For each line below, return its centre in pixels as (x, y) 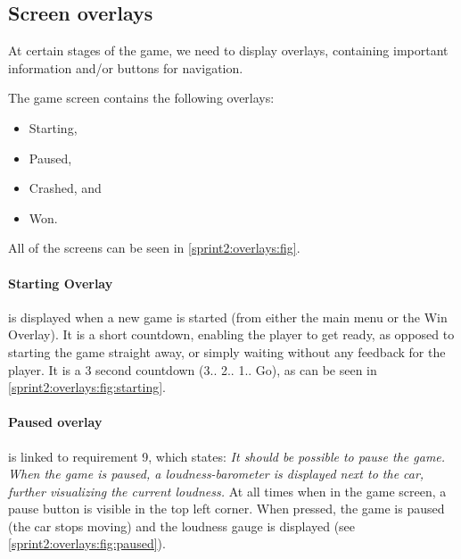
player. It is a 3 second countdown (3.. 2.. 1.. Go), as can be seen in (193, 369)
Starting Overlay (61, 283)
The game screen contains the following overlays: (141, 98)
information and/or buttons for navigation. (126, 67)
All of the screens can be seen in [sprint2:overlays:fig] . (154, 248)
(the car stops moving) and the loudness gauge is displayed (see (182, 526)
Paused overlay (55, 422)
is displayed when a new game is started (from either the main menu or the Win (228, 317)
